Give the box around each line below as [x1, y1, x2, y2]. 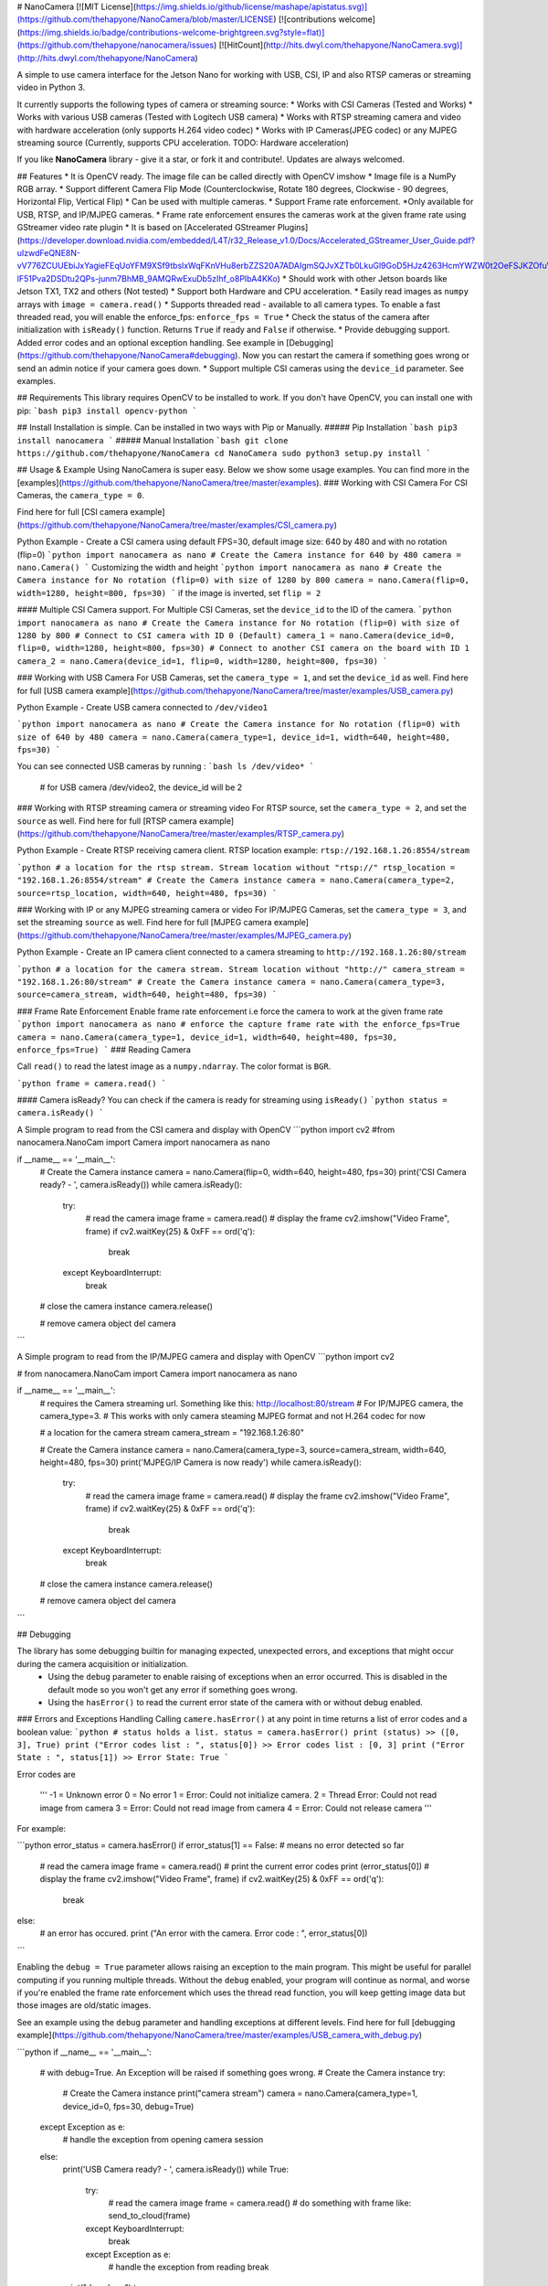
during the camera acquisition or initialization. [16, 1658, 189, 1669]
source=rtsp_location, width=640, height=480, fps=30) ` [16, 888, 278, 898]
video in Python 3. [16, 82, 86, 93]
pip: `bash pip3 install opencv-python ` [16, 405, 198, 416]
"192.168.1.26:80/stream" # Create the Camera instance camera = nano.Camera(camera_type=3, [16, 977, 447, 987]
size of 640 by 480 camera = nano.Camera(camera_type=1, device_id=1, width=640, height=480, [16, 732, 451, 742]
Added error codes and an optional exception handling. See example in [16, 336, 285, 347]
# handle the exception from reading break [108, 2261, 269, 2272]
